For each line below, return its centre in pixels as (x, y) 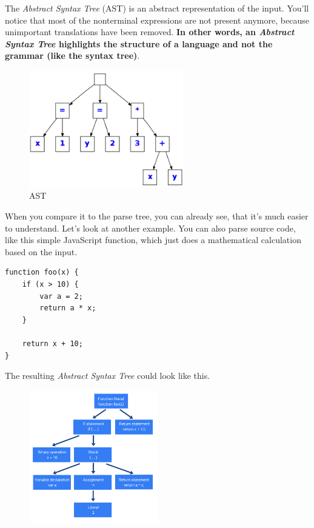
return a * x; (68, 308)
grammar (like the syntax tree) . (72, 55)
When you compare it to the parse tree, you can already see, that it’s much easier (157, 216)
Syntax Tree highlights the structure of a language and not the (139, 43)
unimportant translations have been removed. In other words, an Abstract (150, 32)
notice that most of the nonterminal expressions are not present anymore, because (157, 20)
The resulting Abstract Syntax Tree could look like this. (108, 376)
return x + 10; (52, 343)
